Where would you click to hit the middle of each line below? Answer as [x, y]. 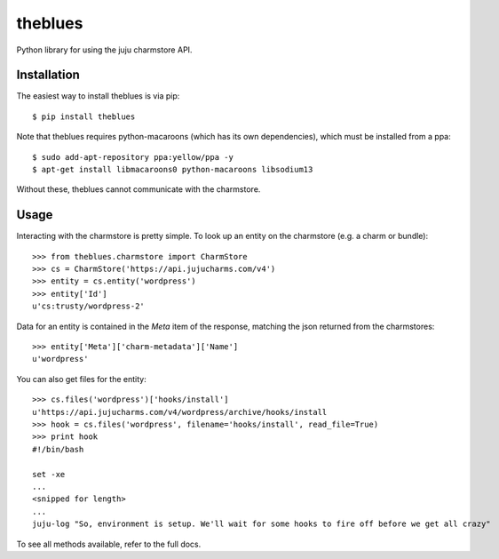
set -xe [49, 474]
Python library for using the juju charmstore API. [104, 50]
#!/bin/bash [58, 449]
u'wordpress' [60, 359]
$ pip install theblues [84, 116]
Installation [48, 75]
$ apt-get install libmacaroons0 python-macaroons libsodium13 [173, 170]
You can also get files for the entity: [81, 379]
